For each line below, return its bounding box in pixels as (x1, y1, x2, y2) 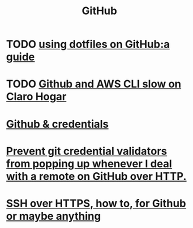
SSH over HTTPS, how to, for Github (6, 197, 186, 210)
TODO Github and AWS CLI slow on (6, 77, 182, 91)
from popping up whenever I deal (6, 157, 172, 170)
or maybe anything (6, 209, 101, 223)
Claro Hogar (6, 90, 67, 103)
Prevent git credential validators (6, 144, 168, 158)
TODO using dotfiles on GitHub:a (6, 37, 170, 51)
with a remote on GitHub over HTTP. (6, 169, 187, 183)
